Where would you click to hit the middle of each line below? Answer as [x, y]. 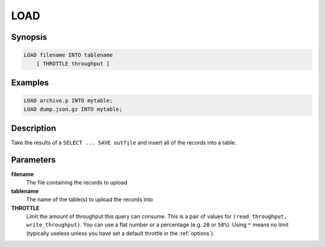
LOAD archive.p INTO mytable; [68, 101]
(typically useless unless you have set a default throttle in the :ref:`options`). [120, 233]
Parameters [33, 160]
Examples [30, 82]
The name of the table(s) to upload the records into [90, 199]
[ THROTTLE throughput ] [73, 64]
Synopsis [29, 37]
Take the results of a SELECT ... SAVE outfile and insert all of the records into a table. [124, 143]
